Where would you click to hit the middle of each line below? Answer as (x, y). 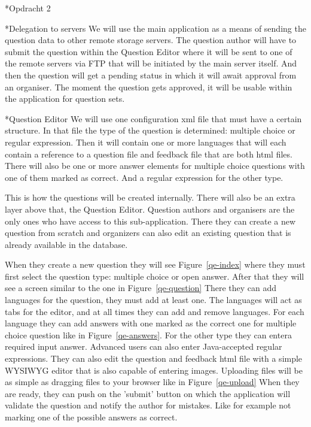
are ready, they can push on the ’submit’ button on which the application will (148, 393)
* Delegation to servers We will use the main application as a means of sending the (155, 28)
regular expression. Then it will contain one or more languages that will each (146, 142)
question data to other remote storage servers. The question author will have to (151, 40)
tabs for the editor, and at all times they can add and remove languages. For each (155, 311)
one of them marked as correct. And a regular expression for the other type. (144, 177)
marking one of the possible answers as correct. (91, 417)
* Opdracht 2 (28, 8)
